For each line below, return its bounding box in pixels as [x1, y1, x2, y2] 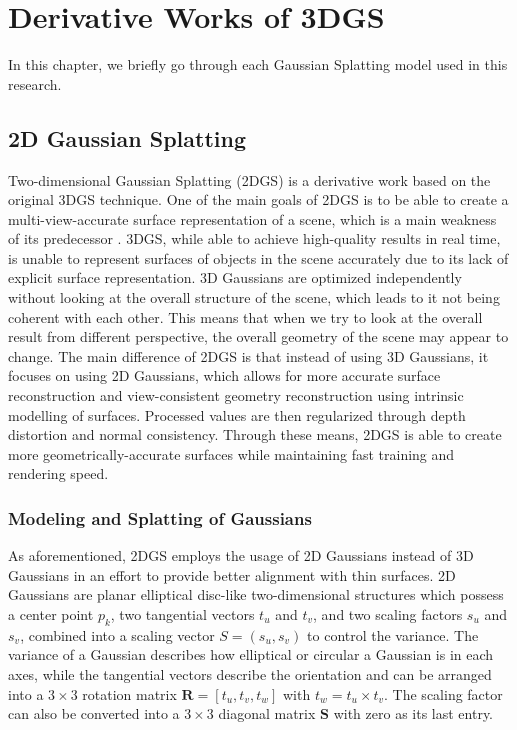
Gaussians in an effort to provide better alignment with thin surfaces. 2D [8, 564, 456, 585]
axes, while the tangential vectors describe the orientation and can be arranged [8, 664, 492, 684]
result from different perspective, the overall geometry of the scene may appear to [8, 326, 509, 347]
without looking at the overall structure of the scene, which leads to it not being [8, 287, 500, 308]
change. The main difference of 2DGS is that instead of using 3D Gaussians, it [8, 345, 489, 366]
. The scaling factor [384, 683, 503, 704]
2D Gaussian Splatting [8, 122, 246, 153]
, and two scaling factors [313, 604, 463, 625]
